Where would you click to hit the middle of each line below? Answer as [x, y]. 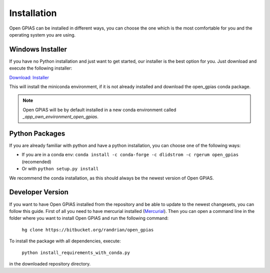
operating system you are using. [42, 35]
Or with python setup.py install [60, 169]
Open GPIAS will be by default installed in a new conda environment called [99, 110]
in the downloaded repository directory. [50, 263]
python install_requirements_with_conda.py [76, 252]
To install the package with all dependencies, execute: [65, 241]
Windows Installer [38, 49]
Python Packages [37, 133]
